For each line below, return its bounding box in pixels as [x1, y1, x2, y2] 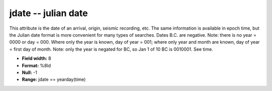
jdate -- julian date [9, 8, 88, 19]
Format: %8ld [22, 62, 51, 68]
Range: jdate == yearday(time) [22, 76, 86, 82]
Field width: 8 [22, 55, 51, 61]
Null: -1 [22, 69, 37, 75]
